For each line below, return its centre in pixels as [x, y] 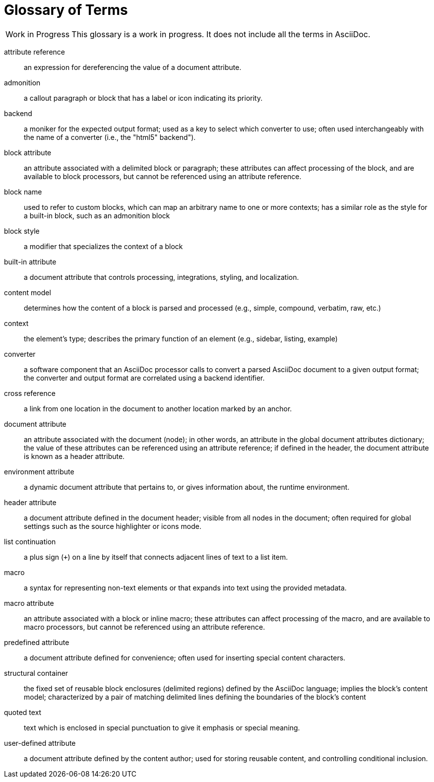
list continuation [30, 541]
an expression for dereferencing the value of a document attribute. [133, 67]
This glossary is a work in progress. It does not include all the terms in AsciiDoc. [221, 34]
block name [23, 192]
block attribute [28, 152]
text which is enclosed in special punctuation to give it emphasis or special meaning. [162, 727]
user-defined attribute [40, 743]
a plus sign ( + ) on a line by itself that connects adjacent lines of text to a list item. [156, 557]
